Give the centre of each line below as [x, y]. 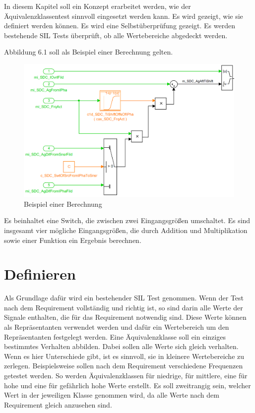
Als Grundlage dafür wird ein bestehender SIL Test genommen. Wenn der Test [124, 298]
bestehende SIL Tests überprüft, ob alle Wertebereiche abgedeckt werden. [116, 35]
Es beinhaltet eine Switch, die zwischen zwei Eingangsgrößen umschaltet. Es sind [127, 220]
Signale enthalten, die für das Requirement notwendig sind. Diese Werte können [125, 317]
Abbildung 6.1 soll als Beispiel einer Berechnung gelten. [89, 52]
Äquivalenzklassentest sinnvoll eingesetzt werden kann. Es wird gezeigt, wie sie [124, 16]
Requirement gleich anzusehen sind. [58, 404]
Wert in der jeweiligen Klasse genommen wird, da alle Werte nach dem [112, 395]
